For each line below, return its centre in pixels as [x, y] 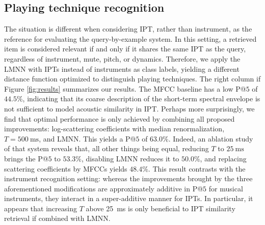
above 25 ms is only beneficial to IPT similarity [161, 208]
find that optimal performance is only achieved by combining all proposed [120, 118]
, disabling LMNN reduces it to [130, 158]
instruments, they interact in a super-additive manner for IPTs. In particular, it [129, 198]
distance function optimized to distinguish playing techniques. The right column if [132, 79]
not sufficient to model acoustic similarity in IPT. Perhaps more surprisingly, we [129, 108]
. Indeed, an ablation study [211, 138]
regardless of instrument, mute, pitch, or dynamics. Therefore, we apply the [122, 58]
